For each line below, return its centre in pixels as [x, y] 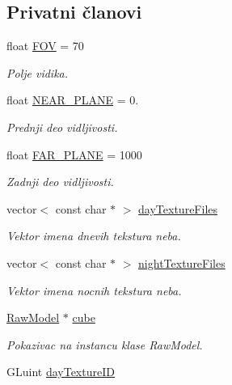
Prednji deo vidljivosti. [62, 127]
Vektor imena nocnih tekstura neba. [94, 290]
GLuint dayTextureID [61, 372]
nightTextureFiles [182, 262]
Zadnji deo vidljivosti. [60, 182]
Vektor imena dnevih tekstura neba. [94, 236]
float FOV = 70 [45, 46]
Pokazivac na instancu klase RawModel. [105, 344]
